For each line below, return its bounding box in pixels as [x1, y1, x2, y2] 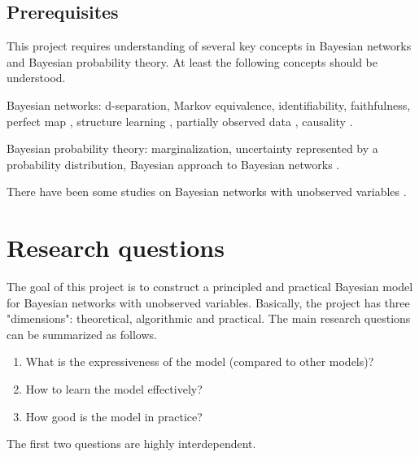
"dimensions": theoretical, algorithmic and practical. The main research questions [7, 310, 411, 327]
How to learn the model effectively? [25, 381, 203, 398]
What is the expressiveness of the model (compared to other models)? [25, 353, 374, 370]
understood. [7, 69, 66, 86]
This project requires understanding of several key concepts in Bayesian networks [7, 37, 412, 54]
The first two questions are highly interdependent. [7, 435, 256, 452]
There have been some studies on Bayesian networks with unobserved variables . [7, 183, 407, 200]
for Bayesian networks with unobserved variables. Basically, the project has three [7, 294, 410, 311]
